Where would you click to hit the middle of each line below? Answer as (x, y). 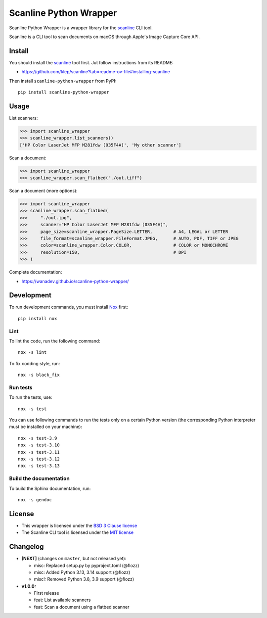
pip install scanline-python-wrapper (64, 92)
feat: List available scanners (62, 600)
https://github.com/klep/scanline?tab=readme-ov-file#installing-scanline (96, 72)
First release (46, 593)
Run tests (21, 387)
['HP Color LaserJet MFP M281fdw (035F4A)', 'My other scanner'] (100, 145)
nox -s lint (32, 352)
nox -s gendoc (35, 499)
